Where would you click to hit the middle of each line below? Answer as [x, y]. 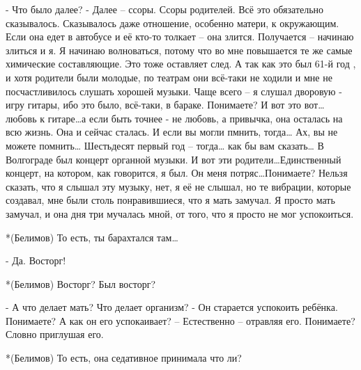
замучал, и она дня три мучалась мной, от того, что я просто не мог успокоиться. [180, 213]
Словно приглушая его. [55, 334]
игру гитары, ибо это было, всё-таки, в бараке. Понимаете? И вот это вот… [165, 105]
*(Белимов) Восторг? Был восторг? [81, 283]
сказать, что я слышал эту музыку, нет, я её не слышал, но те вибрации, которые [178, 186]
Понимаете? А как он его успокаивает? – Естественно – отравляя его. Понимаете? [180, 320]
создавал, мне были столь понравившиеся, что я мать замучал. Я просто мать [170, 200]
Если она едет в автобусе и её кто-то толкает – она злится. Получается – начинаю [180, 37]
